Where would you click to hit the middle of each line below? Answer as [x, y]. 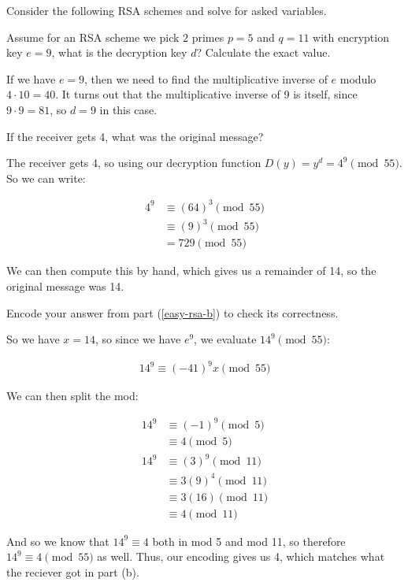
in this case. [128, 109]
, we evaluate [225, 339]
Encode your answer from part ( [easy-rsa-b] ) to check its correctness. [172, 312]
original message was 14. [65, 286]
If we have [31, 78]
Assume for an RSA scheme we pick [93, 37]
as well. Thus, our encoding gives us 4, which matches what [241, 556]
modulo [358, 78]
